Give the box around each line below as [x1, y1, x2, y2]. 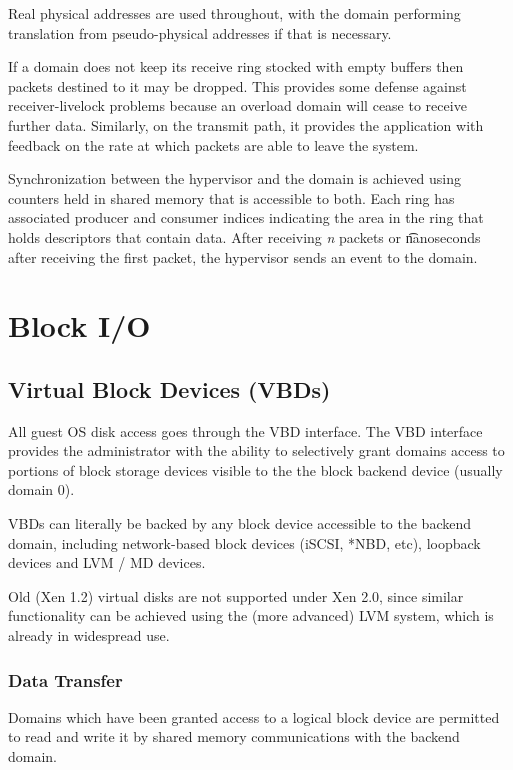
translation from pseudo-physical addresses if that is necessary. [8, 22, 392, 43]
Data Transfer [8, 667, 123, 692]
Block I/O [8, 305, 151, 346]
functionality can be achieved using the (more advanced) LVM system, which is [8, 605, 494, 626]
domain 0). [8, 479, 75, 500]
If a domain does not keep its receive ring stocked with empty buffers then [8, 56, 464, 77]
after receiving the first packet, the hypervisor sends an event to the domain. [8, 246, 478, 267]
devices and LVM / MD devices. [8, 552, 206, 573]
